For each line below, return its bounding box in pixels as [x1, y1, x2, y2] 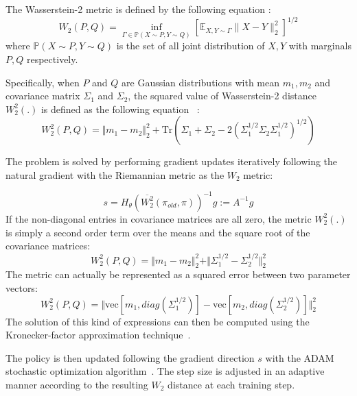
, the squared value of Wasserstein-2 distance [128, 88, 316, 103]
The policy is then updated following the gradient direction [5, 350, 255, 364]
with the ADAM [265, 350, 334, 364]
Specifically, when [5, 75, 80, 89]
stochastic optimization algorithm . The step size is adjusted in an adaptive [5, 364, 325, 378]
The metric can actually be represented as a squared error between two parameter [5, 267, 351, 282]
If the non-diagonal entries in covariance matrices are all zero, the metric [5, 211, 312, 225]
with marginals [288, 38, 352, 53]
